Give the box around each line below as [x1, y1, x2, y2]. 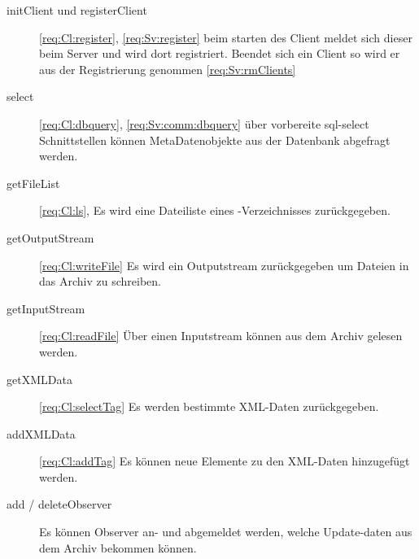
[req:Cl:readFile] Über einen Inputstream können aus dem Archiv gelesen [39, 327, 403, 344]
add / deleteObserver [7, 496, 112, 513]
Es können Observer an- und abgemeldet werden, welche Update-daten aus [39, 523, 412, 540]
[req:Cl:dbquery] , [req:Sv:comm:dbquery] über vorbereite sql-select [39, 115, 369, 132]
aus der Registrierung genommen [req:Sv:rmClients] [39, 60, 296, 77]
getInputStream [7, 299, 85, 317]
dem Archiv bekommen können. [39, 539, 197, 556]
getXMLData [7, 370, 72, 387]
